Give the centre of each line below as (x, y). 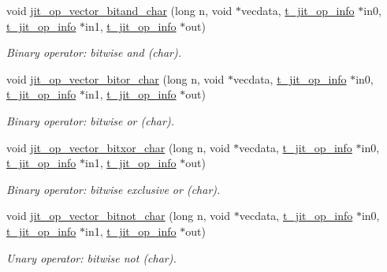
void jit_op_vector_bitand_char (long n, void (119, 10)
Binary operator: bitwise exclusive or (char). (113, 189)
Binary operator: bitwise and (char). (94, 52)
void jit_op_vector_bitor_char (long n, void (115, 78)
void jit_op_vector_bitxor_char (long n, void (118, 147)
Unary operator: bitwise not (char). (91, 257)
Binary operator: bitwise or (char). (90, 120)
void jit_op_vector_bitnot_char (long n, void (119, 216)
